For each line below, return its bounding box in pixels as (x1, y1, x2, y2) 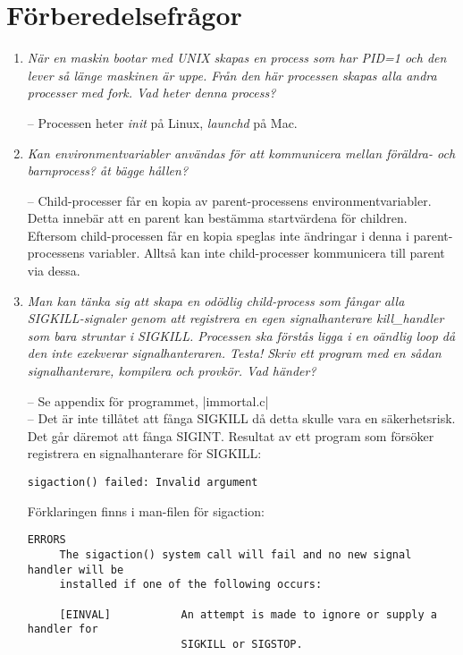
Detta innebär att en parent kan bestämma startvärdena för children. (27, 208, 408, 227)
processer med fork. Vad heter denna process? (27, 83, 276, 102)
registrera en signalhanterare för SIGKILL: (27, 444, 262, 463)
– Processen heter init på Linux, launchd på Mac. (27, 113, 298, 132)
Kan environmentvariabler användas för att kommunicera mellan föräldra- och (27, 143, 456, 162)
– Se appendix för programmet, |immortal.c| (27, 391, 269, 410)
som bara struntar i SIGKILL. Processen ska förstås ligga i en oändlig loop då (27, 326, 456, 345)
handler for (27, 623, 98, 636)
